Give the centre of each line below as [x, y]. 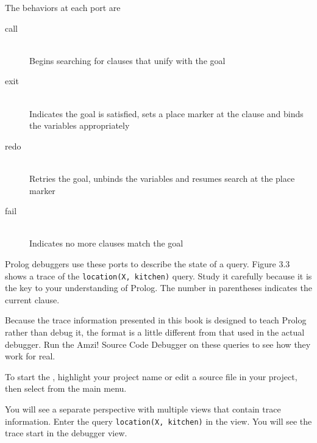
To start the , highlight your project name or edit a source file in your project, [151, 376]
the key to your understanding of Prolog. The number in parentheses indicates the [158, 288]
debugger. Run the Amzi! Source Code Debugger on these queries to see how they [158, 344]
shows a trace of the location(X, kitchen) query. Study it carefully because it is [158, 276]
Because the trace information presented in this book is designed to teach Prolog [156, 320]
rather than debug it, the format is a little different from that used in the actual [155, 332]
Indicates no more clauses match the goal [106, 243]
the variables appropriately [80, 125]
